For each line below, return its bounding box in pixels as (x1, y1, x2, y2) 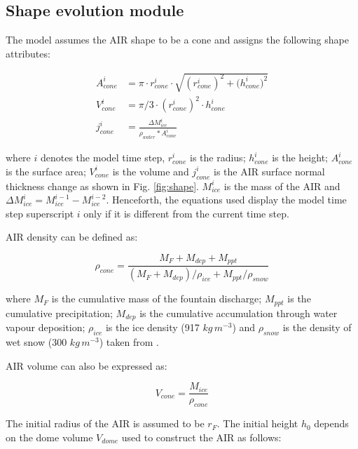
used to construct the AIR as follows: (121, 429, 282, 444)
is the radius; (189, 150, 246, 165)
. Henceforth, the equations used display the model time (106, 192, 347, 207)
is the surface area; (6, 163, 86, 178)
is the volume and (112, 163, 189, 178)
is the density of (282, 320, 352, 335)
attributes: (6, 46, 50, 60)
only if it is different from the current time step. (83, 206, 289, 220)
